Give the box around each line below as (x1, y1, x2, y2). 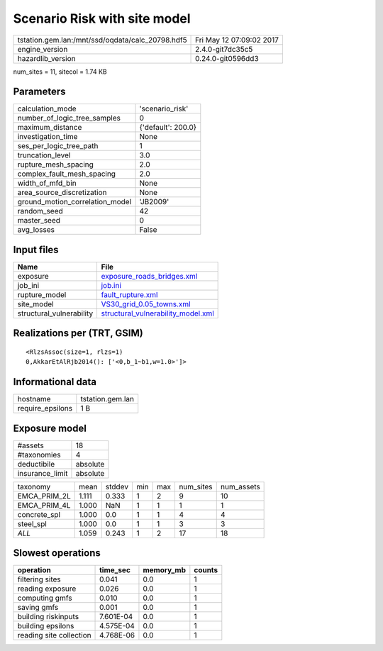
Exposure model (13, 422, 87, 434)
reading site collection (17, 630, 91, 640)
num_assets (220, 482, 260, 491)
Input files (13, 243, 60, 255)
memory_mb (143, 565, 186, 575)
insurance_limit (17, 468, 68, 478)
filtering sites (17, 574, 62, 584)
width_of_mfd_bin (17, 178, 77, 188)
